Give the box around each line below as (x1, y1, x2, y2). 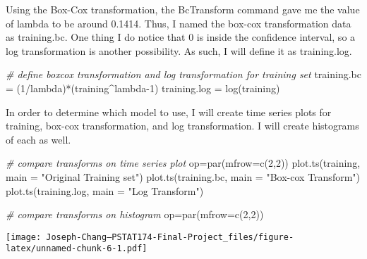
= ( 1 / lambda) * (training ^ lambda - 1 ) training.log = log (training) (6, 80, 280, 95)
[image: (6, 232, 42, 242)
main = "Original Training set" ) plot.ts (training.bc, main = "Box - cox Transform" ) (6, 169, 361, 184)
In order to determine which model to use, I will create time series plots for (6, 104, 332, 119)
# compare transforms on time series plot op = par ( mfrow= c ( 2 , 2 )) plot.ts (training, (6, 156, 361, 170)
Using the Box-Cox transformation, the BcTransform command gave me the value (6, 2, 360, 16)
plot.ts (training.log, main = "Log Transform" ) (6, 183, 204, 198)
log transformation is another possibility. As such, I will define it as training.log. (6, 43, 352, 58)
